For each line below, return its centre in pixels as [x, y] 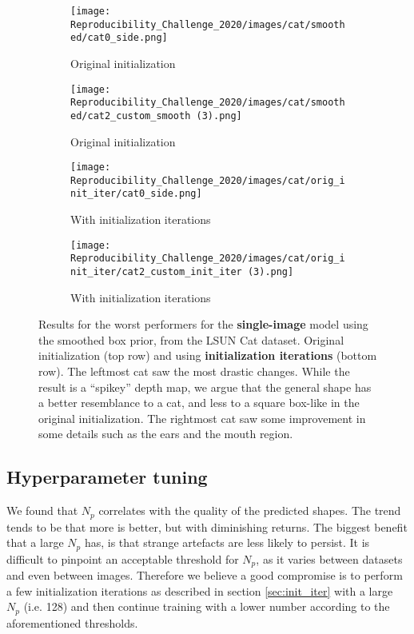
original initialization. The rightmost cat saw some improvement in [202, 418]
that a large [35, 542]
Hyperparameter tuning [107, 477]
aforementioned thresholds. [72, 622]
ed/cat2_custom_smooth [131, 116]
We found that [42, 510]
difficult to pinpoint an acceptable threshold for [123, 558]
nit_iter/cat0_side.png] [136, 194]
